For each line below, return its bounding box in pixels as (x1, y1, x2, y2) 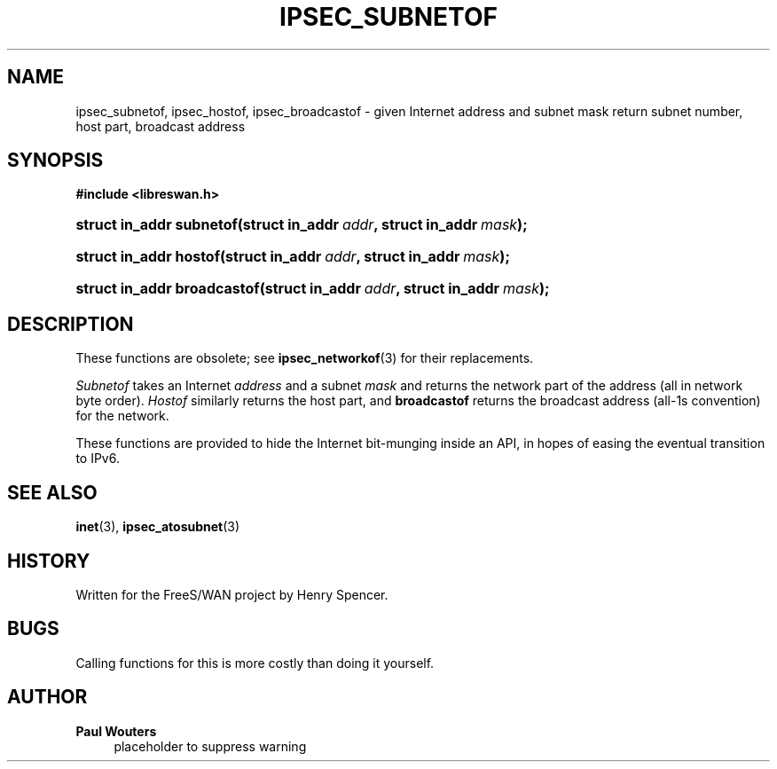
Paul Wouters (75, 723, 157, 739)
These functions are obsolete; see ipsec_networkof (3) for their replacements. (75, 350, 534, 366)
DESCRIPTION (7, 312, 134, 335)
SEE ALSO (7, 481, 98, 504)
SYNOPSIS (7, 149, 104, 172)
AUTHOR (7, 686, 88, 709)
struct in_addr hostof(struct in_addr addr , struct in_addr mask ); (75, 247, 510, 266)
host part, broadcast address (75, 118, 246, 134)
